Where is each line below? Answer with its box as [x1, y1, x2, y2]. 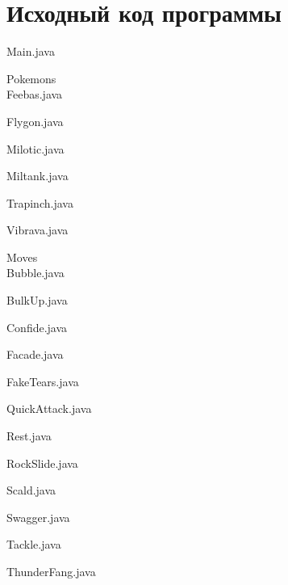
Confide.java [6, 318, 68, 335]
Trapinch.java [6, 194, 73, 211]
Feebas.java [6, 86, 63, 103]
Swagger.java [6, 508, 70, 525]
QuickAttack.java [6, 400, 92, 417]
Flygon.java [6, 112, 64, 129]
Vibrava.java [6, 221, 69, 238]
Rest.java [6, 427, 52, 444]
